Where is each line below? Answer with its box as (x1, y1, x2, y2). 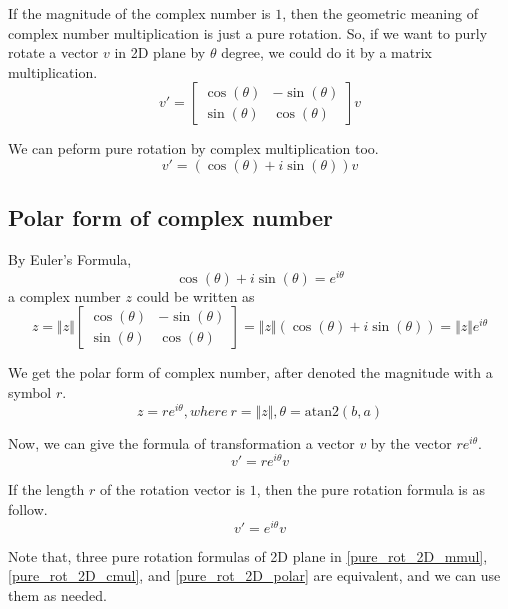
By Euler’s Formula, (8, 249, 132, 270)
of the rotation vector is (99, 479, 246, 500)
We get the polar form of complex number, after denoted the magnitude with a (8, 362, 493, 383)
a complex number (8, 285, 121, 306)
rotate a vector (8, 42, 99, 63)
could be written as (136, 285, 255, 306)
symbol (8, 382, 52, 403)
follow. (8, 498, 48, 519)
